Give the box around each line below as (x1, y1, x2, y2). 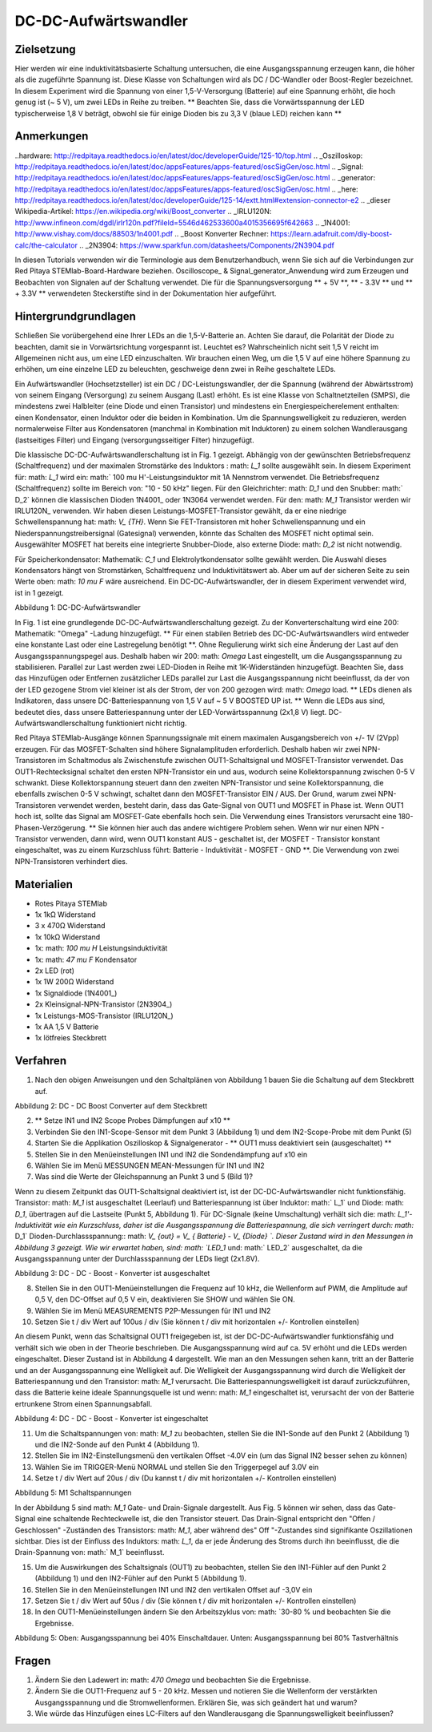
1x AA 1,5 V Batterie (34, 1022, 99, 1032)
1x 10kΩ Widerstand (34, 932, 101, 942)
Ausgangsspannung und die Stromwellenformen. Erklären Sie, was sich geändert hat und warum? (34, 1698, 358, 1707)
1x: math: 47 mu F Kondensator (34, 955, 138, 964)
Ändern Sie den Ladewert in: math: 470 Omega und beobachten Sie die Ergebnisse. (34, 1675, 311, 1685)
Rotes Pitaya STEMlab (34, 898, 108, 908)
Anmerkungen (14, 129, 89, 143)
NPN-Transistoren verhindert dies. (14, 856, 128, 866)
